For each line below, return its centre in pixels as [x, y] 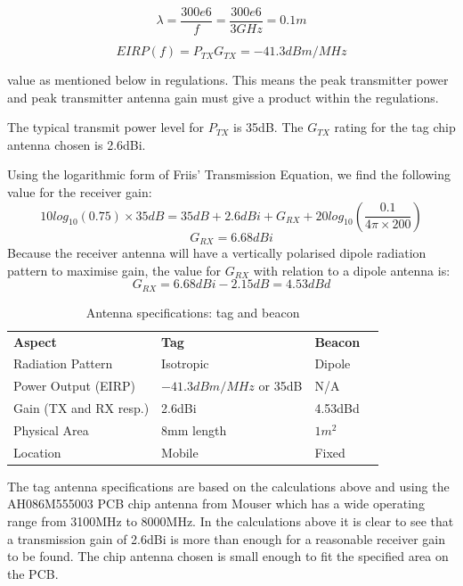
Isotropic [185, 363]
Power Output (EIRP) [74, 386]
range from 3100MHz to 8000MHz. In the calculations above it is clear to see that [231, 521]
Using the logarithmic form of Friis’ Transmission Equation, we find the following [229, 174]
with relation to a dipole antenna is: [352, 270]
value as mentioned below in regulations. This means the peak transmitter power [228, 80]
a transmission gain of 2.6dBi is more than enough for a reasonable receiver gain [226, 538]
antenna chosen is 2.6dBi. [77, 144]
